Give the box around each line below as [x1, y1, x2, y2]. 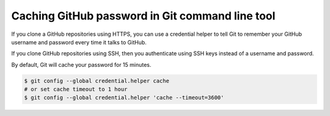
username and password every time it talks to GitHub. [11, 38, 147, 46]
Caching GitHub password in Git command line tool [11, 9, 276, 22]
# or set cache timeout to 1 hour [24, 86, 128, 93]
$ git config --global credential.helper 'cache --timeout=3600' [24, 94, 224, 101]
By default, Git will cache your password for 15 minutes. [11, 61, 152, 68]
